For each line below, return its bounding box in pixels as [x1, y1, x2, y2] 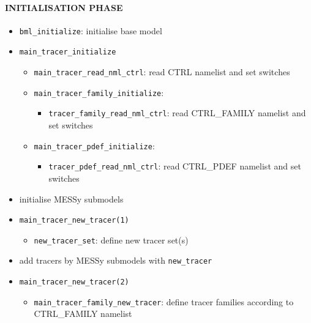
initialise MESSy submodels [19, 192, 124, 205]
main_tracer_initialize [19, 48, 116, 57]
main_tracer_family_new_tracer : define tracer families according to [34, 295, 294, 308]
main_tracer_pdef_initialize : [34, 139, 155, 152]
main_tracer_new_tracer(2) [19, 278, 129, 287]
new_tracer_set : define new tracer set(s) [34, 233, 189, 246]
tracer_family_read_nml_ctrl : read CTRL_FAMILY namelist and [48, 106, 306, 119]
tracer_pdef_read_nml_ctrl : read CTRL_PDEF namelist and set [48, 160, 301, 173]
